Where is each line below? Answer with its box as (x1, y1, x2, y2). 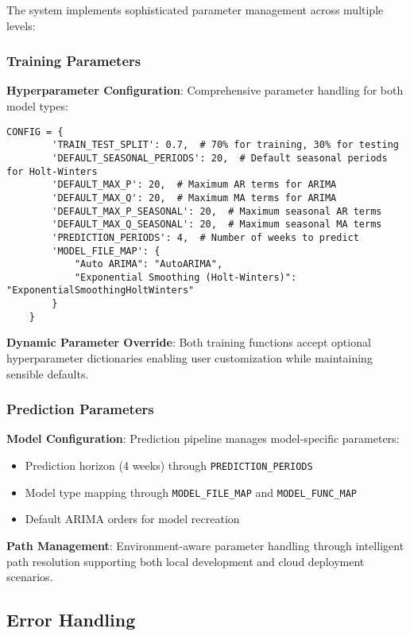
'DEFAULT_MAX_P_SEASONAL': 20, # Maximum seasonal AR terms (52, 205, 382, 217)
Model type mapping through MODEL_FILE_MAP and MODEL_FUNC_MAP (25, 483, 357, 500)
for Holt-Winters (6, 165, 98, 177)
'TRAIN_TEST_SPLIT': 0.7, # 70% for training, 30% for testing (52, 139, 399, 151)
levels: (6, 17, 36, 33)
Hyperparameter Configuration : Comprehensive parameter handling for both (6, 82, 404, 99)
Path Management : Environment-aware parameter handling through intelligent (6, 537, 404, 553)
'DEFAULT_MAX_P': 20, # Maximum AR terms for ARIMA (52, 179, 337, 191)
